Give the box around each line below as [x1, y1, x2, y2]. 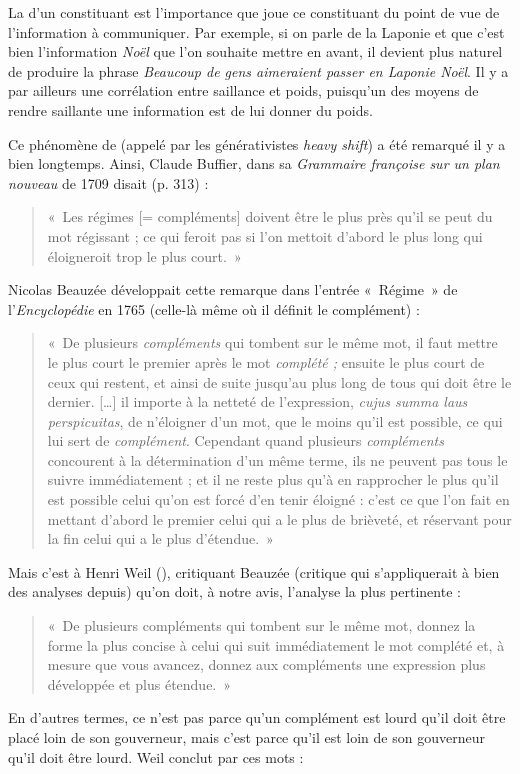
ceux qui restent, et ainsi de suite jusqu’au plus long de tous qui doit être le [47, 371, 512, 392]
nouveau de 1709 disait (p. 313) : [8, 172, 209, 193]
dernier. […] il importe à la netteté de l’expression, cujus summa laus [47, 391, 468, 412]
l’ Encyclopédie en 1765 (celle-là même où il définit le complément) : [8, 298, 420, 319]
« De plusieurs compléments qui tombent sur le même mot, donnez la [47, 615, 476, 636]
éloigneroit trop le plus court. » [47, 245, 242, 266]
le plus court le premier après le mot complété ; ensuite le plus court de [47, 351, 485, 372]
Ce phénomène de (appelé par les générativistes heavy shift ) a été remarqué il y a [8, 133, 506, 154]
